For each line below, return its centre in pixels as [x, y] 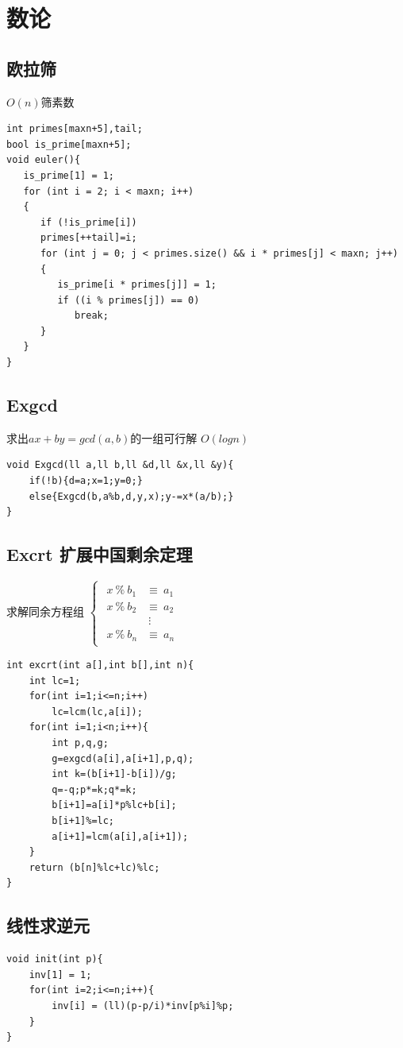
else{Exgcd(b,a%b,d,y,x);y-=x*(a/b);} [131, 496]
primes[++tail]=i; [88, 238]
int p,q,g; [80, 743]
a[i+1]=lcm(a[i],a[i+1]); [120, 836]
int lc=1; [55, 681]
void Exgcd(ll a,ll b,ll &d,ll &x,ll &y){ [120, 465]
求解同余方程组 [45, 611]
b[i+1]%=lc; [83, 821]
